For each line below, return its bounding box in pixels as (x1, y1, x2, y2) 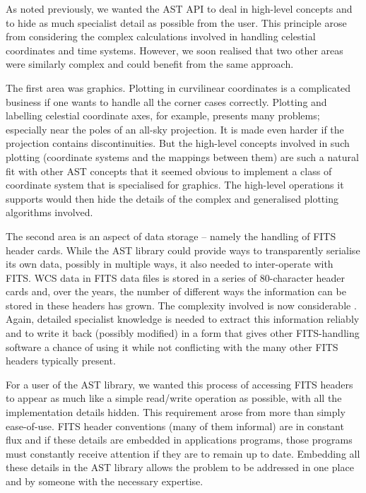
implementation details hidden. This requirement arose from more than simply (6, 405, 346, 420)
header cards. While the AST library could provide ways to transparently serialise (6, 242, 360, 257)
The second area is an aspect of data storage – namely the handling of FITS (6, 228, 336, 243)
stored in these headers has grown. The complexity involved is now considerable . (6, 297, 357, 312)
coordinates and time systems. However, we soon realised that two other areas (6, 42, 343, 57)
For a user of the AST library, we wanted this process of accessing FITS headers (6, 376, 353, 391)
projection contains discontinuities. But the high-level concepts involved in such (6, 136, 350, 150)
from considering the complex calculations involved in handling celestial (6, 29, 316, 44)
